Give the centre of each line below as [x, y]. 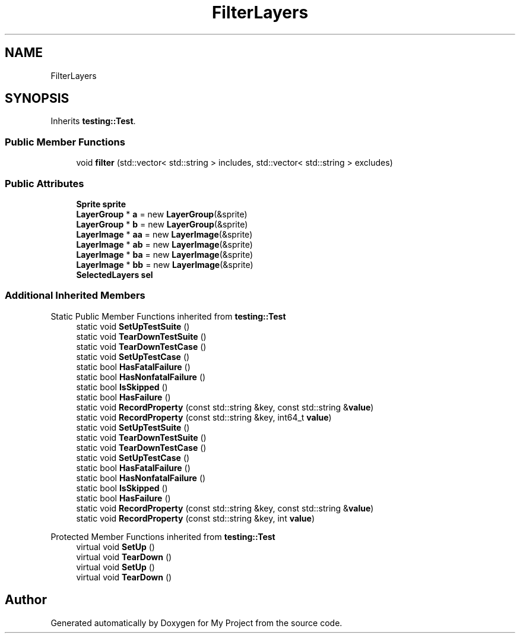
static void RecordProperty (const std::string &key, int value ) [196, 518]
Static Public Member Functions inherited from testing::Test [168, 316]
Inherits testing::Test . [93, 121]
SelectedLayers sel [115, 274]
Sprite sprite [101, 204]
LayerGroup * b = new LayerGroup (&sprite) [162, 224]
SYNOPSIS [37, 99]
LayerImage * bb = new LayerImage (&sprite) [165, 264]
